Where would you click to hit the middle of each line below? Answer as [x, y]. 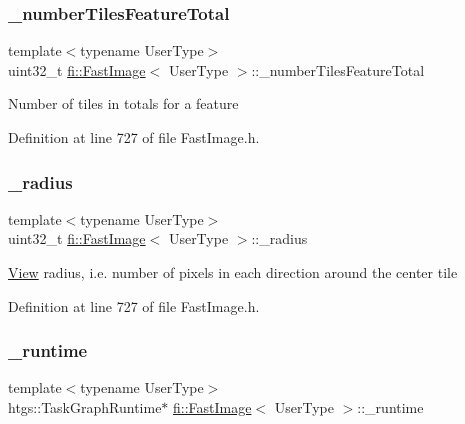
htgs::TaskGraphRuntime [85, 407]
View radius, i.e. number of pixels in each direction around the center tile [233, 272]
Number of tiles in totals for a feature [123, 103]
